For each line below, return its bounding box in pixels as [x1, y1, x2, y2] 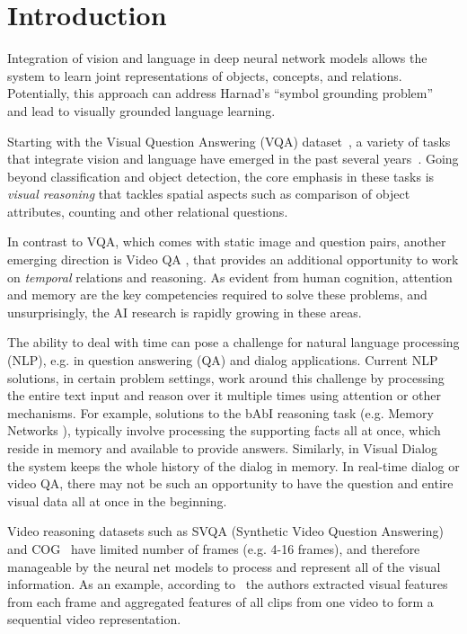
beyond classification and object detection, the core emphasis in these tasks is [7, 166, 435, 185]
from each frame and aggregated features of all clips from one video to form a [7, 592, 434, 611]
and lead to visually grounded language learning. [7, 101, 276, 120]
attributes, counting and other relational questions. [7, 201, 288, 220]
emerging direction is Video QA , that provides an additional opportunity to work [7, 250, 459, 269]
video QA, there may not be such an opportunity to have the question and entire [7, 474, 454, 493]
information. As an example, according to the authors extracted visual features [7, 575, 448, 594]
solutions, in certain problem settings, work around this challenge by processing [7, 368, 445, 387]
